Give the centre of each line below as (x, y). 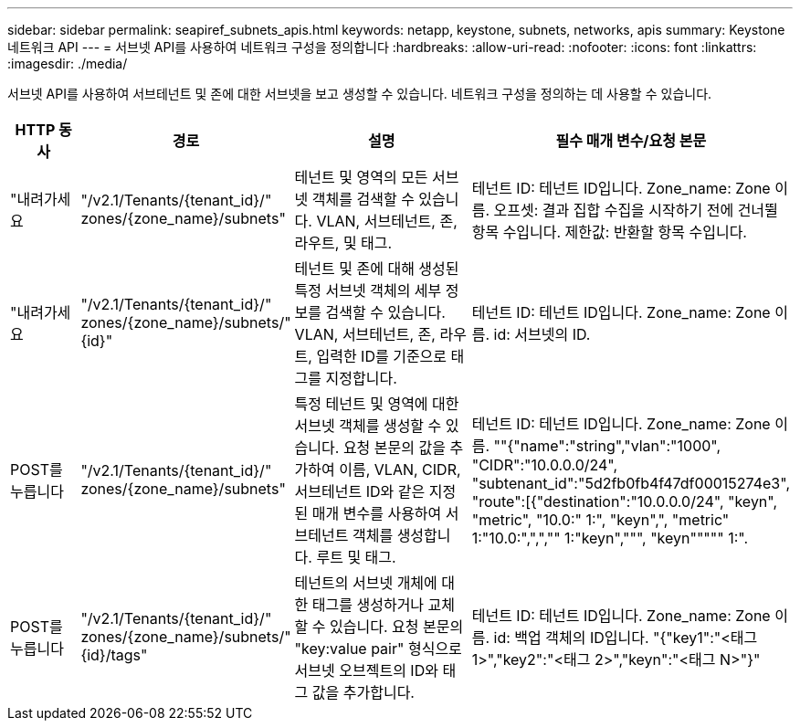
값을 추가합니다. (363, 692)
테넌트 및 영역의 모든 (361, 177)
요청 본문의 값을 (394, 448)
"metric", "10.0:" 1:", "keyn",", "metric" (600, 520)
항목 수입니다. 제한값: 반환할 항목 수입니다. (609, 232)
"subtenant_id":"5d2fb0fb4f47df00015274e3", (631, 483)
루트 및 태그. (356, 557)
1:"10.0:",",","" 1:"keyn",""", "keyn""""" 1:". (610, 538)
